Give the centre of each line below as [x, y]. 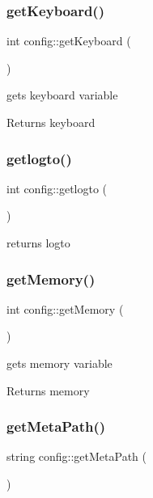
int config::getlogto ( [57, 188]
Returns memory [48, 390]
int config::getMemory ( [65, 308]
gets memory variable [59, 363]
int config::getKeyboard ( [69, 41]
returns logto [38, 243]
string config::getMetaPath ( [76, 456]
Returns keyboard [51, 122]
